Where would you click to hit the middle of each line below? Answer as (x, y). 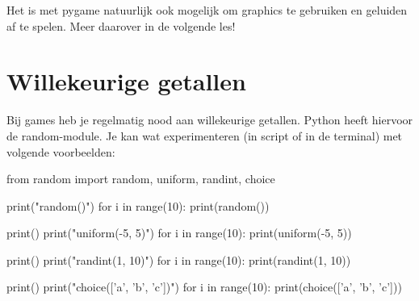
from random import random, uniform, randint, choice (141, 179)
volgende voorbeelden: (61, 151)
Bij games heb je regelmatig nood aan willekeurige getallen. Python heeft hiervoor (210, 120)
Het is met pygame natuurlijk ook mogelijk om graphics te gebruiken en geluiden (207, 10)
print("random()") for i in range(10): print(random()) (138, 205)
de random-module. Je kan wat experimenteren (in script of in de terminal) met (205, 135)
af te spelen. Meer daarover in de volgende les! (121, 25)
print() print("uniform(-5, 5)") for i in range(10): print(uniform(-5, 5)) (179, 233)
